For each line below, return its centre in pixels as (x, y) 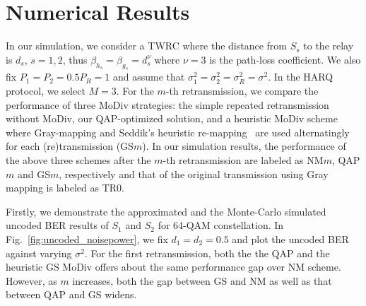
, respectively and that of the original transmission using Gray (194, 173)
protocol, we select (46, 91)
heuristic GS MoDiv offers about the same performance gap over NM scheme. (173, 267)
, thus (75, 59)
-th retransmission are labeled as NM (243, 160)
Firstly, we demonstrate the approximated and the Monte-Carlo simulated (166, 211)
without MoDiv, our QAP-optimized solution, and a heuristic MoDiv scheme (172, 118)
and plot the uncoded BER (290, 239)
